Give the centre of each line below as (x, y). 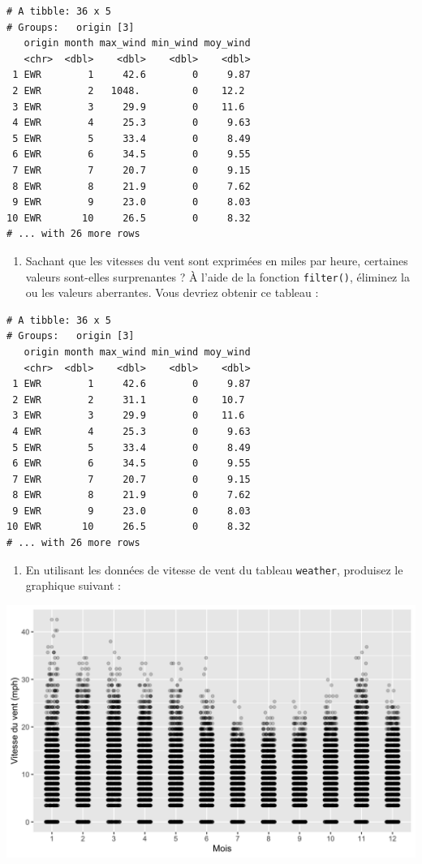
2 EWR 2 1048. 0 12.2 (129, 90)
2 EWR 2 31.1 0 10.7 (129, 400)
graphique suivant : (73, 585)
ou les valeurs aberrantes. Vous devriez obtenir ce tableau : (172, 292)
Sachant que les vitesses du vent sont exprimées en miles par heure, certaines (217, 260)
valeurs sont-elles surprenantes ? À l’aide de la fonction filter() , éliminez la (217, 276)
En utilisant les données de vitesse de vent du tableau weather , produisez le (214, 569)
